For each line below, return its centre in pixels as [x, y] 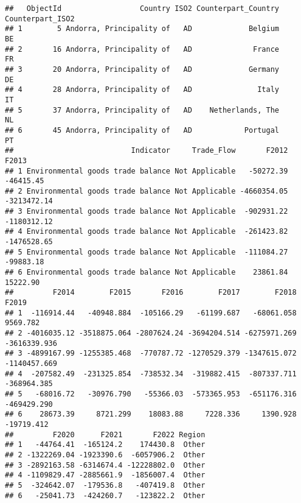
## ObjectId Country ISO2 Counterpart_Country [142, 9]
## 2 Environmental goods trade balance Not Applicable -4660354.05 [147, 191]
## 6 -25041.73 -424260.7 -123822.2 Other [105, 495]
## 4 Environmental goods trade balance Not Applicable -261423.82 [147, 232]
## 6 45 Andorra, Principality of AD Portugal [142, 130]
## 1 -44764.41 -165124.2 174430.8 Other [105, 445]
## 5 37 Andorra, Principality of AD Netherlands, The [142, 110]
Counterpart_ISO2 [40, 19]
